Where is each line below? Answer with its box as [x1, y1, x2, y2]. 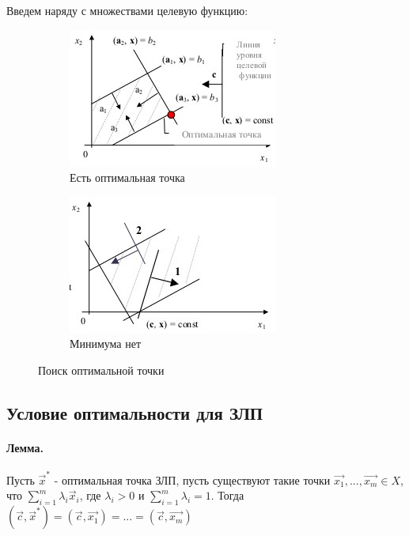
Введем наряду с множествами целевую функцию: [6, 2, 248, 18]
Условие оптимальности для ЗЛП [6, 400, 263, 425]
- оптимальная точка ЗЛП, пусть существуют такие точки [54, 471, 331, 488]
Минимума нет [70, 335, 142, 352]
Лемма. [6, 439, 44, 455]
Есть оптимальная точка [70, 169, 185, 186]
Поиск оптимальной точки [38, 361, 165, 378]
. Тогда [210, 487, 244, 504]
